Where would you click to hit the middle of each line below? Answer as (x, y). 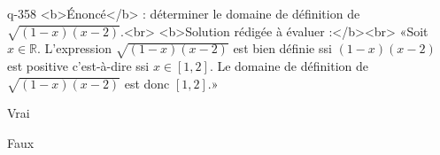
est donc (147, 83)
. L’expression (75, 48)
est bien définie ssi (282, 48)
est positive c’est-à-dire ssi (78, 66)
